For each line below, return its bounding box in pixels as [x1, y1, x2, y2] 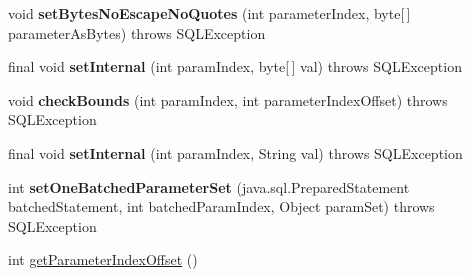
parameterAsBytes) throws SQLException [8, 22, 266, 43]
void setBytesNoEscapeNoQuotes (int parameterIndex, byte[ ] [8, 3, 411, 23]
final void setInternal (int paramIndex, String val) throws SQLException [8, 142, 463, 163]
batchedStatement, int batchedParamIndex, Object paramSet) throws [8, 196, 435, 217]
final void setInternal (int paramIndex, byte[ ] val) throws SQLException [8, 56, 462, 77]
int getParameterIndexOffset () [8, 249, 198, 270]
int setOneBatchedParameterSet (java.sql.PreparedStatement [8, 176, 410, 197]
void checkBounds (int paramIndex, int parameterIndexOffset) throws [8, 89, 448, 110]
